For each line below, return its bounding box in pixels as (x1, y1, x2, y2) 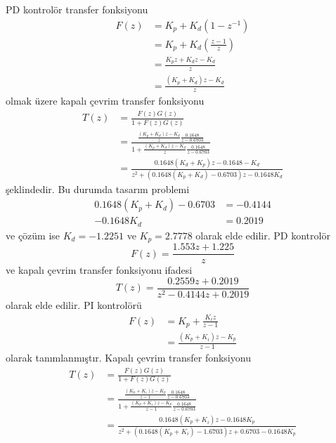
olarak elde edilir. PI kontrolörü (6, 298, 142, 312)
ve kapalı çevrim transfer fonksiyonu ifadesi (6, 263, 193, 277)
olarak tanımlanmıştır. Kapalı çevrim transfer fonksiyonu (6, 350, 251, 365)
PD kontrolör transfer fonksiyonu (6, 2, 148, 16)
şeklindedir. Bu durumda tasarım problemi (6, 181, 190, 196)
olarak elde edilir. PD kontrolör (195, 227, 330, 242)
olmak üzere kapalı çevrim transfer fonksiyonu (6, 93, 205, 108)
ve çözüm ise (6, 227, 60, 242)
